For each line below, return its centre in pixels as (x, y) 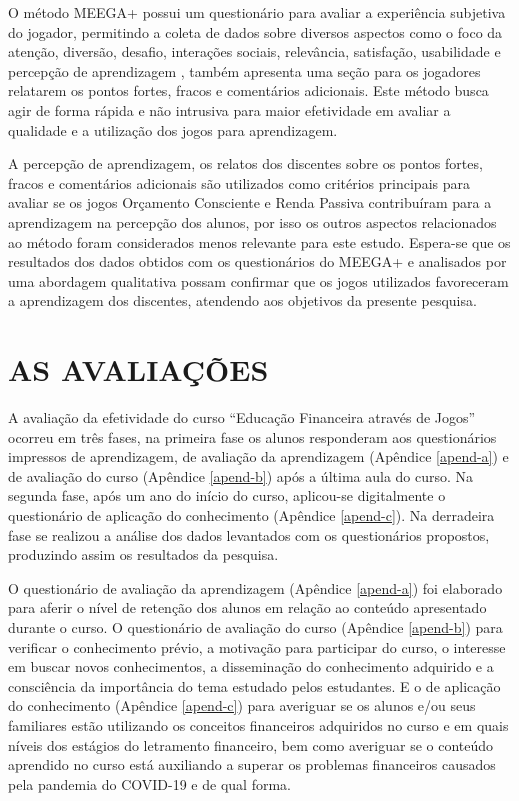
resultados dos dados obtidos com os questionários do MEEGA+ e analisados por (257, 261)
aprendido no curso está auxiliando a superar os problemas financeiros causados (252, 764)
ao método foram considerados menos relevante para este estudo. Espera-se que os (259, 241)
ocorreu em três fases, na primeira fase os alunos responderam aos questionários (252, 436)
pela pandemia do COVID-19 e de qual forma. (149, 783)
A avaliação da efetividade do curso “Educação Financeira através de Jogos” (242, 417)
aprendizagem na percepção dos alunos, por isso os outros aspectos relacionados (252, 221)
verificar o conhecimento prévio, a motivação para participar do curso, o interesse (257, 646)
